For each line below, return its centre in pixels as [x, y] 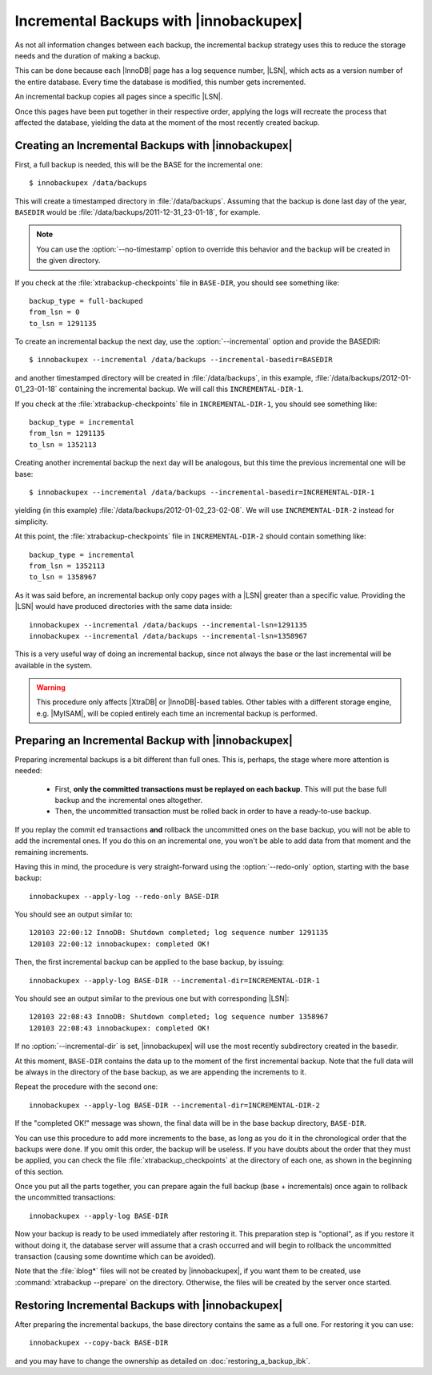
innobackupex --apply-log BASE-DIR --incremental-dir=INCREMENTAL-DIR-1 [174, 980]
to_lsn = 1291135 [63, 323]
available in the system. [54, 665]
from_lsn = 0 [54, 312]
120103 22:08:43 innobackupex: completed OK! [120, 1028]
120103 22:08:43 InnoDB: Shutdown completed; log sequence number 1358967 [179, 1017]
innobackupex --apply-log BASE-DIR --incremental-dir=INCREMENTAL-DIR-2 [174, 1105]
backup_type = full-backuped [86, 301]
